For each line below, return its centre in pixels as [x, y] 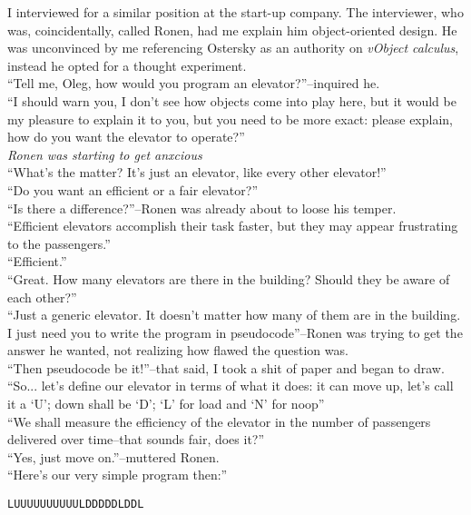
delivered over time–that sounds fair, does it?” [136, 439]
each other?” [42, 297]
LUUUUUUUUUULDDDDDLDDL [76, 505]
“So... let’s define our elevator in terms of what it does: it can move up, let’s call [231, 386]
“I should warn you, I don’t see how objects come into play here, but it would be [232, 100]
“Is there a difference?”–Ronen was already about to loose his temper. [202, 208]
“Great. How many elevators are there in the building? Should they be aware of [229, 278]
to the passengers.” [59, 243]
